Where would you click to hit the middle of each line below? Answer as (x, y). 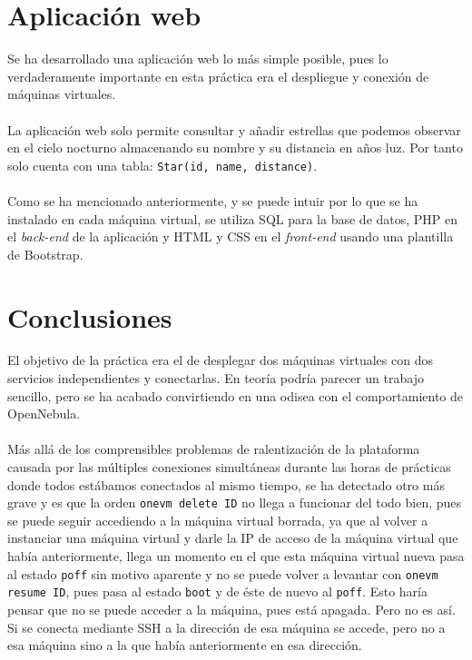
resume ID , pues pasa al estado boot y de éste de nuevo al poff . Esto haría (217, 591)
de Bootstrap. (45, 254)
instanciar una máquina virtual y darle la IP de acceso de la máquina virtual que (233, 538)
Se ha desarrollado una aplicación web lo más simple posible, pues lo (198, 59)
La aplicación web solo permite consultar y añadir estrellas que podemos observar (234, 129)
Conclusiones (90, 316)
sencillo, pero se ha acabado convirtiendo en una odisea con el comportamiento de (235, 395)
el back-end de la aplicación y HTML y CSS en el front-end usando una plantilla (231, 236)
